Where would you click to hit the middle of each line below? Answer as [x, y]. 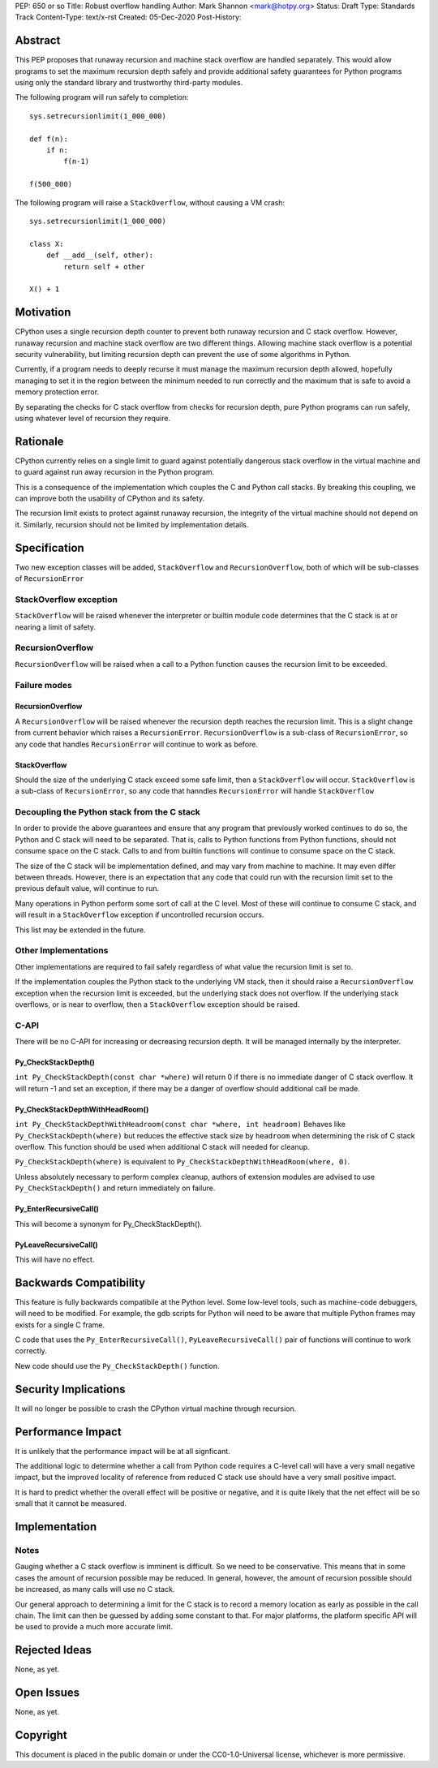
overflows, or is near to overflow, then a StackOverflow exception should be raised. [157, 1004]
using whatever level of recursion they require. [92, 418]
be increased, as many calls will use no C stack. [95, 1589]
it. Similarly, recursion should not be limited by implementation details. [132, 524]
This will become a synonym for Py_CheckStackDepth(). [109, 1224]
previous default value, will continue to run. [87, 888]
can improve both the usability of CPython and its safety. [110, 498]
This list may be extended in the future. [80, 930]
